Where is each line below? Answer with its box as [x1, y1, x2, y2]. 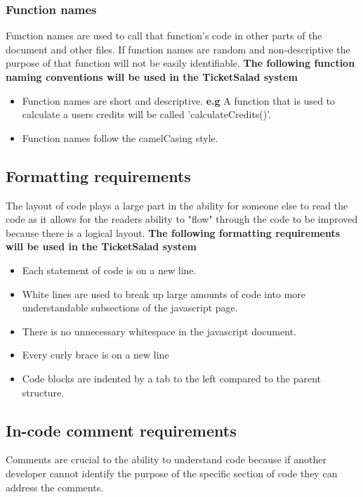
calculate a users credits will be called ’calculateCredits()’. [22, 107, 272, 122]
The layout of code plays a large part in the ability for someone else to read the [6, 198, 348, 212]
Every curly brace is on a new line [22, 347, 169, 362]
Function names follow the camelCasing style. [22, 130, 218, 145]
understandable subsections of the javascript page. [22, 300, 238, 315]
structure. [22, 385, 65, 399]
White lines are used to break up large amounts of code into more [22, 286, 306, 301]
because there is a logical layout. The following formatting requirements [6, 225, 341, 240]
